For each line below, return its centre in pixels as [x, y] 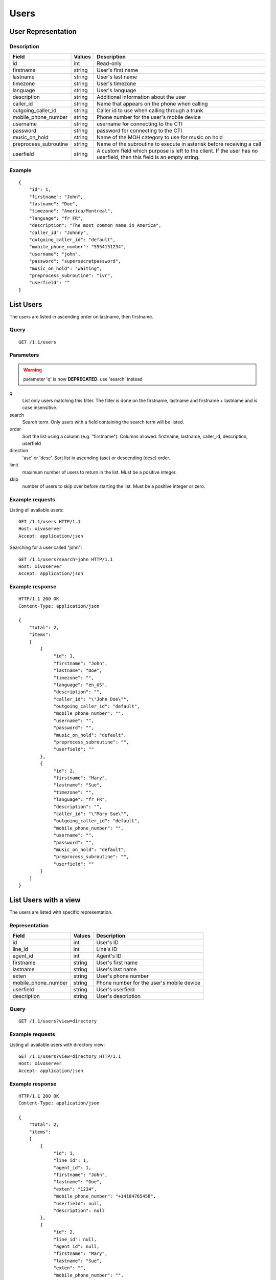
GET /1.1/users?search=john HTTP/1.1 [66, 559]
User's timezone [116, 83]
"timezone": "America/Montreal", [71, 211]
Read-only [109, 63]
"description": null [79, 1210]
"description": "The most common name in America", [95, 226]
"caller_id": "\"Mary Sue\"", [91, 814]
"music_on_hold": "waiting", [65, 268]
